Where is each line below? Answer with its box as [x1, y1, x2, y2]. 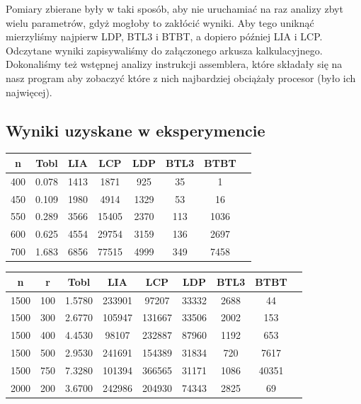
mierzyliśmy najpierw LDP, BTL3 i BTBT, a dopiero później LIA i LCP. [6, 29, 323, 44]
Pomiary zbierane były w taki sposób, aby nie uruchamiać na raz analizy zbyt [6, 1, 343, 16]
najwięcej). [6, 84, 52, 99]
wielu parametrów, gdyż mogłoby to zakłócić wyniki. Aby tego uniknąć [6, 15, 314, 30]
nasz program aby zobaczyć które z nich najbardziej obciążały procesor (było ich [6, 70, 356, 85]
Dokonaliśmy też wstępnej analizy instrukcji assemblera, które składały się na [6, 57, 343, 71]
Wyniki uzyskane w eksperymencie [6, 119, 265, 141]
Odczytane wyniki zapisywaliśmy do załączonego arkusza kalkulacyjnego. [6, 42, 323, 57]
